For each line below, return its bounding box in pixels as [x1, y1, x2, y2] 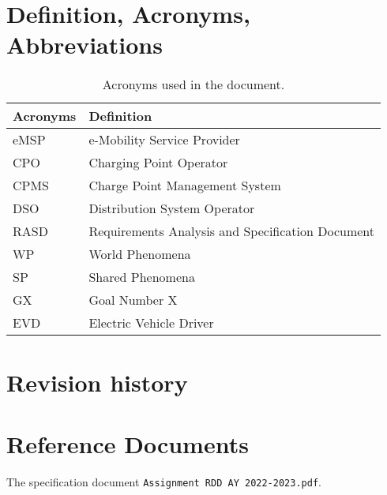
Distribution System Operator [88, 199, 255, 218]
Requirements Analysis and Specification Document [88, 222, 375, 241]
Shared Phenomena [88, 268, 195, 287]
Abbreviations [6, 28, 163, 61]
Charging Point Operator [88, 153, 228, 172]
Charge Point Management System [88, 176, 281, 195]
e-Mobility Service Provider [88, 130, 240, 149]
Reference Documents [6, 427, 249, 459]
